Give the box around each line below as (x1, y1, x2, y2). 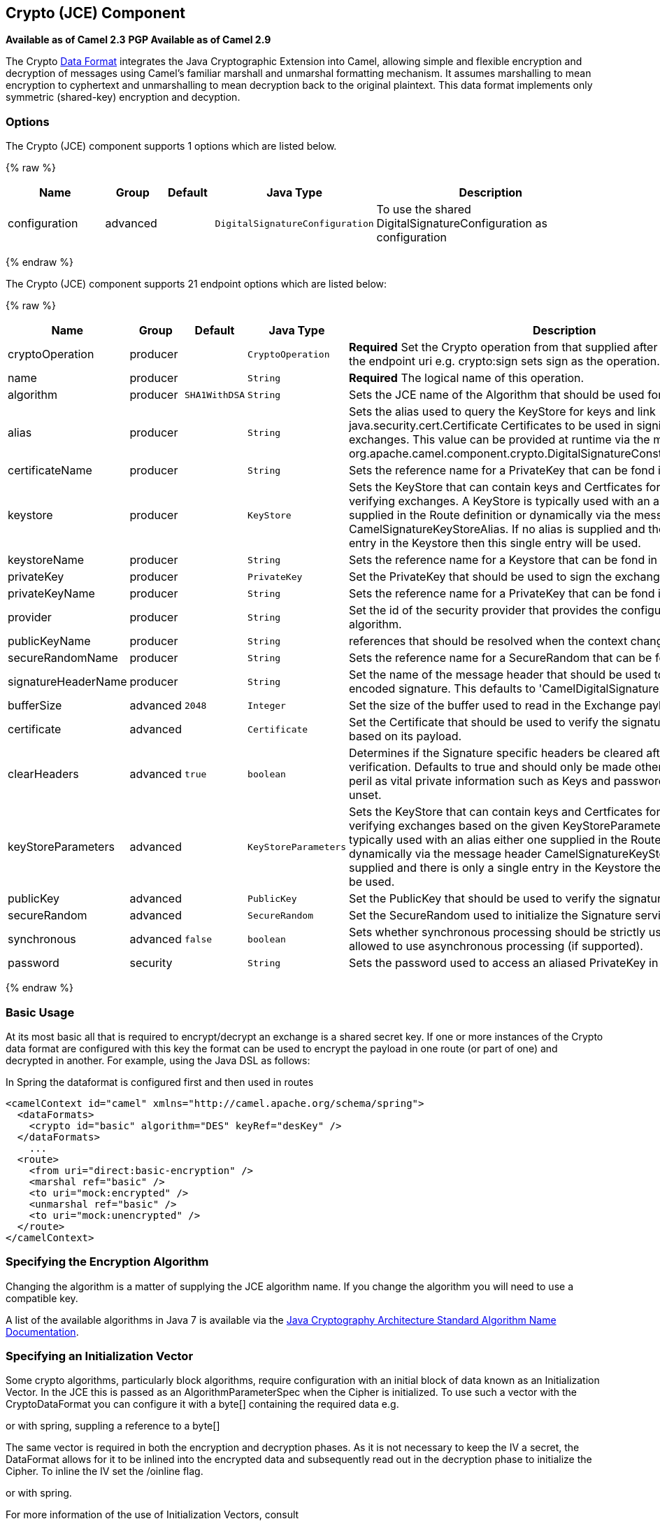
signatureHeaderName (8, 674, 127, 689)
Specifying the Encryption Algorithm (6, 1255, 209, 1269)
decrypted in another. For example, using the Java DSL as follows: (6, 1054, 310, 1066)
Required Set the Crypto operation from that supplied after (348, 340, 658, 355)
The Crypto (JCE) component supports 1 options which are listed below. (6, 140, 337, 153)
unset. (348, 788, 382, 803)
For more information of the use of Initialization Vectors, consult (6, 1509, 299, 1521)
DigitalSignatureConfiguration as (376, 216, 547, 231)
